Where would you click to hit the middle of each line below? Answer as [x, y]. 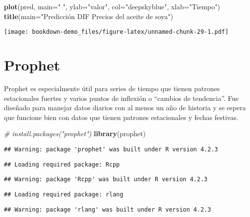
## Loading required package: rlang [64, 194]
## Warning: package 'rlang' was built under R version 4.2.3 [108, 209]
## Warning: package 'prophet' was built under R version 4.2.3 [111, 149]
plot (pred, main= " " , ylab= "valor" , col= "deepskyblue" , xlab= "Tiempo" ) [112, 6]
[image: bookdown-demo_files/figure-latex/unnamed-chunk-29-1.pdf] [116, 32]
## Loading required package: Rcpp [62, 164]
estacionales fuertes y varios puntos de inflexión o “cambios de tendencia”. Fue [121, 98]
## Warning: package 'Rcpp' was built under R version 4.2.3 [106, 180]
